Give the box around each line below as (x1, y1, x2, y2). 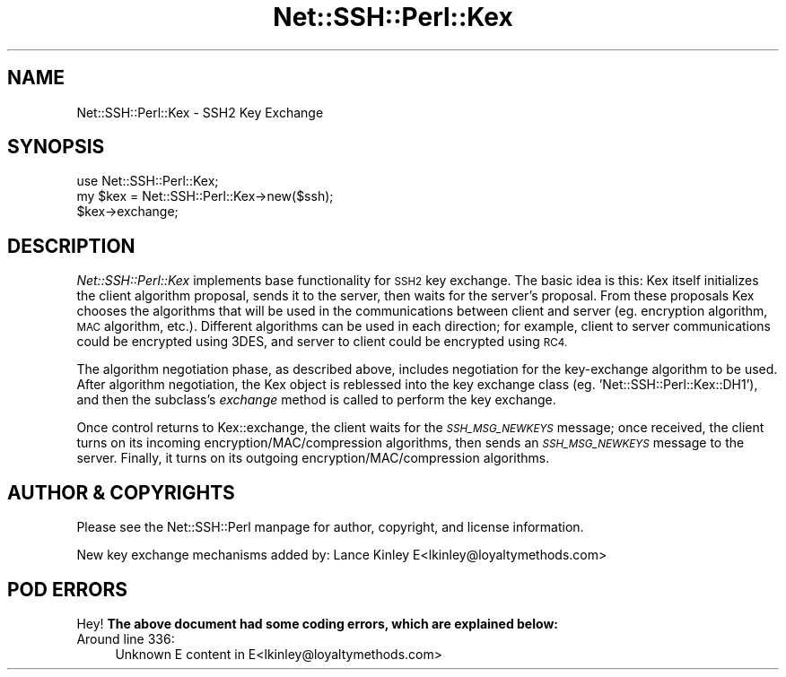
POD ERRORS (7, 577, 127, 601)
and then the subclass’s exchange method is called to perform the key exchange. (76, 392, 556, 408)
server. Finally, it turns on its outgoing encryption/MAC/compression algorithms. (76, 450, 550, 466)
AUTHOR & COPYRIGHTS (7, 481, 235, 504)
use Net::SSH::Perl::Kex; (76, 173, 219, 189)
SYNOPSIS (7, 135, 105, 159)
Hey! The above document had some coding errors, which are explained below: (76, 615, 558, 631)
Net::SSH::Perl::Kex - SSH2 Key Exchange (76, 104, 324, 120)
